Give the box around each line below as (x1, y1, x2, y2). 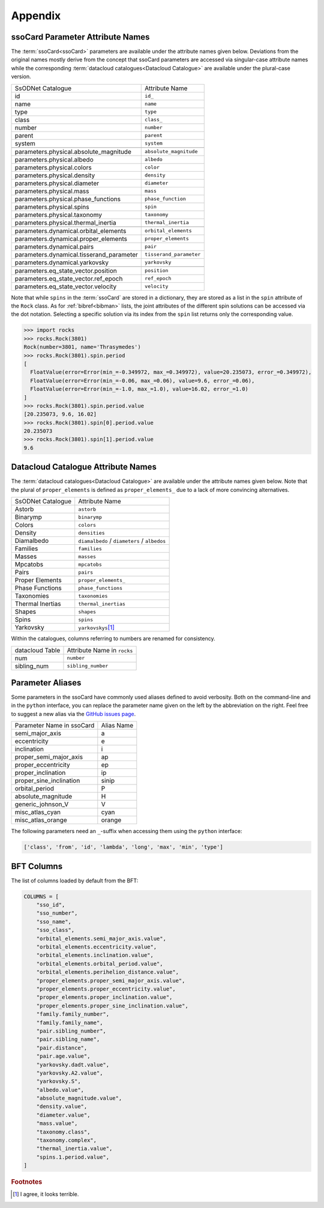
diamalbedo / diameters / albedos (78, 536, 166, 545)
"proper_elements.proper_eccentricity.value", (36, 985, 176, 992)
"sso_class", (36, 927, 75, 933)
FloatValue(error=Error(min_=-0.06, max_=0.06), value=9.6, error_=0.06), (30, 377, 255, 384)
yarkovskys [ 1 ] (78, 624, 115, 632)
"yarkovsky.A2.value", (36, 1069, 103, 1076)
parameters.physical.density (14, 171, 95, 180)
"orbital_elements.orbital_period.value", (36, 960, 163, 967)
